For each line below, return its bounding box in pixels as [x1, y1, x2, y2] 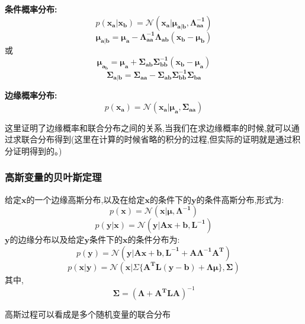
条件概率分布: [5, 3, 57, 15]
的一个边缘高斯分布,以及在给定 [26, 193, 145, 205]
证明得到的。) [12, 144, 62, 157]
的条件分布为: [127, 233, 180, 246]
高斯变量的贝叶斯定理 [5, 170, 102, 185]
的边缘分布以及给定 [9, 233, 85, 246]
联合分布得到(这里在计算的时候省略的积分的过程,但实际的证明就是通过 [21, 133, 293, 145]
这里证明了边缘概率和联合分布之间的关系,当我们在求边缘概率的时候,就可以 [5, 121, 291, 134]
